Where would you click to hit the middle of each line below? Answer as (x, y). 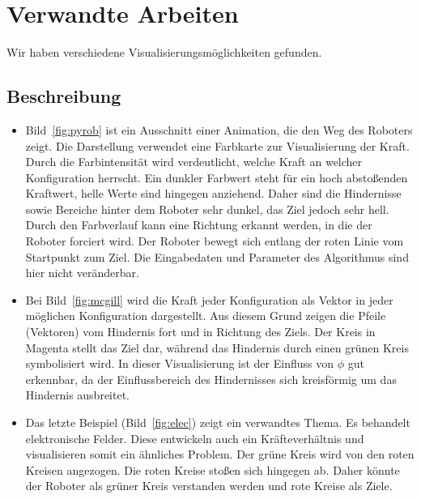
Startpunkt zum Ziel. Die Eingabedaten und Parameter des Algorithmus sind (217, 256)
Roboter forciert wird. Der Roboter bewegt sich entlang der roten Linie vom (215, 241)
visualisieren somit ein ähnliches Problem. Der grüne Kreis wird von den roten (220, 454)
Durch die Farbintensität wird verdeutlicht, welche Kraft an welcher (194, 162)
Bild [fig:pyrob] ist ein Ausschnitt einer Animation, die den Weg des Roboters (219, 129)
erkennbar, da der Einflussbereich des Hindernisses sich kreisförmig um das (211, 379)
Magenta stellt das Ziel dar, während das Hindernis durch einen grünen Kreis (217, 347)
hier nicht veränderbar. (82, 273)
